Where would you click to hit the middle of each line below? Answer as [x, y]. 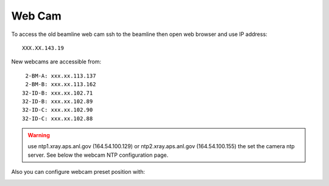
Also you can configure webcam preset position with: [78, 172]
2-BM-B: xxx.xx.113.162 [61, 84]
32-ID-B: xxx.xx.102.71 [58, 93]
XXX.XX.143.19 [43, 48]
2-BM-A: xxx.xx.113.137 [61, 76]
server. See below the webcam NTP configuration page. [98, 155]
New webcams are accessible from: [56, 62]
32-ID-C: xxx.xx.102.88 [58, 118]
